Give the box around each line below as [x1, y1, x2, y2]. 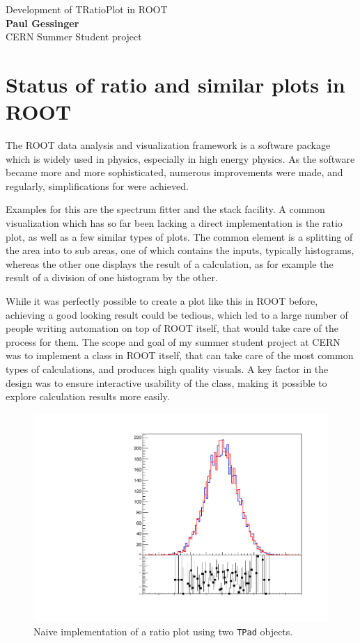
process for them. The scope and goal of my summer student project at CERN [6, 334, 341, 349]
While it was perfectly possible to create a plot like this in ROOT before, [6, 294, 318, 308]
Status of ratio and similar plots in [6, 70, 345, 98]
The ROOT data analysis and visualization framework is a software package [6, 138, 331, 152]
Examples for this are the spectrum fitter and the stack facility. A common [6, 202, 325, 216]
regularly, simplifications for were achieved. [6, 178, 189, 193]
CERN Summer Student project [6, 29, 142, 44]
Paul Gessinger [6, 15, 79, 30]
